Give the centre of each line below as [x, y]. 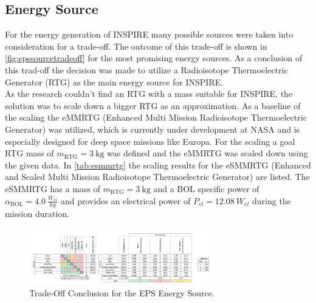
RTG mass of [29, 153]
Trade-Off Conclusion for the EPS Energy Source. [122, 292]
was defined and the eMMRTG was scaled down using [208, 153]
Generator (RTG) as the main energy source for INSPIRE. [114, 82]
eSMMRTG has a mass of [53, 188]
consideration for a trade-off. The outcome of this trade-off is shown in [136, 46]
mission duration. [37, 214]
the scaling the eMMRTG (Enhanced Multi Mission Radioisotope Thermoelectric [156, 117]
